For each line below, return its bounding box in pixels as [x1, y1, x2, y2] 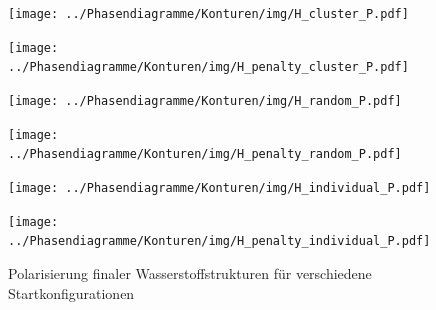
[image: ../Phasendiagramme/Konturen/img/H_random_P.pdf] [8, 93, 402, 108]
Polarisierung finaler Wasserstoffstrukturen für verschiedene [8, 262, 372, 283]
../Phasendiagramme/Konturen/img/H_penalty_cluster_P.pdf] [8, 60, 409, 75]
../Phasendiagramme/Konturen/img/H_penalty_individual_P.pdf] [8, 234, 431, 249]
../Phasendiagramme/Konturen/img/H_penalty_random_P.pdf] [8, 147, 402, 162]
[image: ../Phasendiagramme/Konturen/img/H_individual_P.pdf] [8, 180, 431, 195]
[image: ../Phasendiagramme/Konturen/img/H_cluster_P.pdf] [8, 7, 409, 21]
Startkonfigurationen [8, 282, 135, 303]
